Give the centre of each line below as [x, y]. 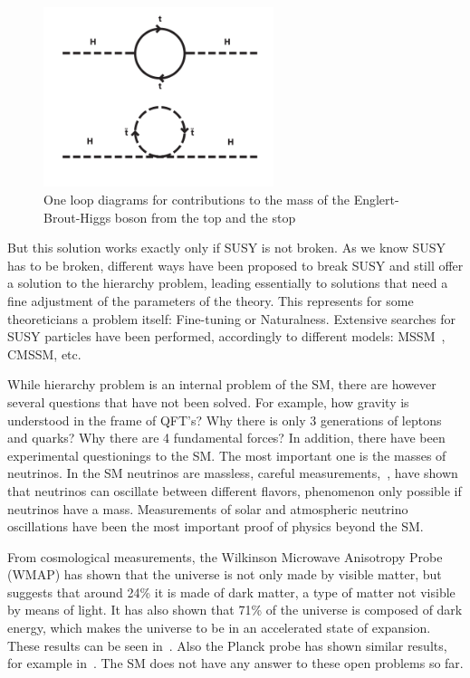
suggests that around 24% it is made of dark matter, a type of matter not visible [231, 592]
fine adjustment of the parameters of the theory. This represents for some [211, 300]
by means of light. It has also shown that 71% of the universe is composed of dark [235, 610]
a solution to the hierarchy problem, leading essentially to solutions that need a [228, 283]
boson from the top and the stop [205, 217]
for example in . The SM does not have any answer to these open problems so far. [235, 663]
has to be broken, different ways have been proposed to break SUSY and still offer [235, 265]
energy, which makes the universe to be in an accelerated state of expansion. [219, 628]
